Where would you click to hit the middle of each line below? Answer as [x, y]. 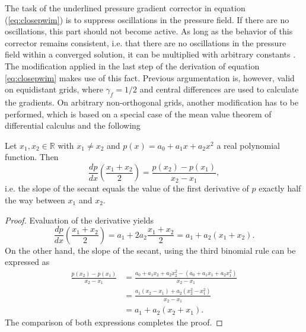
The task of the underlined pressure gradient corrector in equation [125, 8]
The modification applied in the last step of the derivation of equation [132, 66]
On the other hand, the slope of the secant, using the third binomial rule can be [150, 250]
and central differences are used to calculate [219, 89]
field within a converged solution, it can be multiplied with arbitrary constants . [150, 54]
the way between [35, 200]
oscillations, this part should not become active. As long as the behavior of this [149, 31]
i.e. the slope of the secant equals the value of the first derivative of [127, 188]
